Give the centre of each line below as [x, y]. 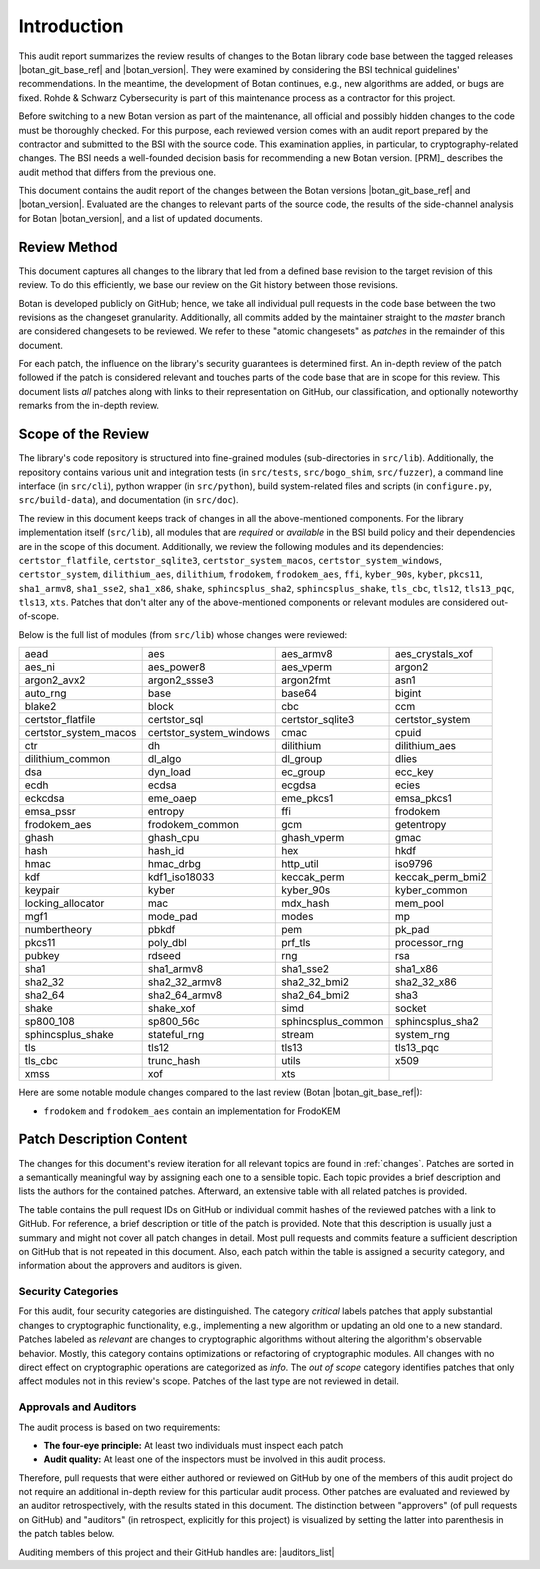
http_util [300, 864]
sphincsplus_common [332, 1022]
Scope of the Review [84, 434]
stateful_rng [176, 1035]
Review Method [68, 246]
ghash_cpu [173, 838]
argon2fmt [306, 680]
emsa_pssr [50, 812]
